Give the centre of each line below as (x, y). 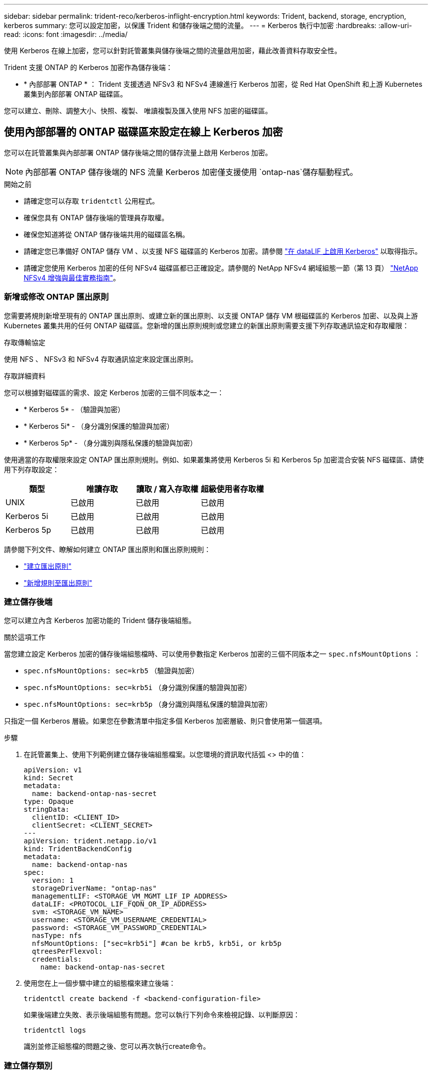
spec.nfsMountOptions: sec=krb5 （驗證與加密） (111, 671)
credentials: (57, 959)
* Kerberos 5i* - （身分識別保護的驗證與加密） (99, 426)
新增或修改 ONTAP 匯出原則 (56, 297)
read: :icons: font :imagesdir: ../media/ (66, 34)
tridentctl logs (55, 1030)
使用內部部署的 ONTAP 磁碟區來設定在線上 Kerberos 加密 (144, 132)
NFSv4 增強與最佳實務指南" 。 (72, 277)
